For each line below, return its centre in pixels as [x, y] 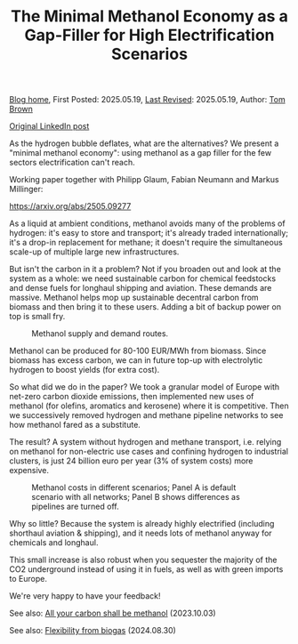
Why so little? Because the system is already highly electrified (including [142, 524]
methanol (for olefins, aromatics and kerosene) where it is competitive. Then [149, 406]
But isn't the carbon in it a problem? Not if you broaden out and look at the [145, 270]
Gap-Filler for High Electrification [149, 35]
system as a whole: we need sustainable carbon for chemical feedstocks [143, 278]
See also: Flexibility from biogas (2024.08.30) [93, 631]
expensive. [29, 471]
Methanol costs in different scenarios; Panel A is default [134, 487]
